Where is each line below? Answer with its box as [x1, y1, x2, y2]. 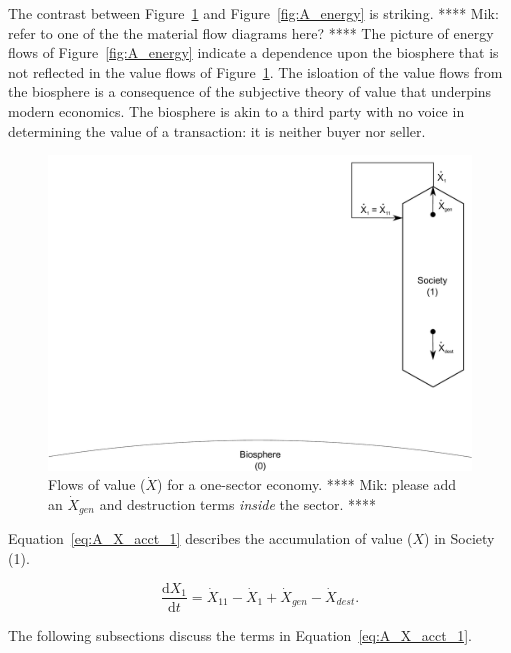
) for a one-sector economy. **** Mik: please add [157, 474, 456, 495]
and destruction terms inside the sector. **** [99, 493, 377, 514]
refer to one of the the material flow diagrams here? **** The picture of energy [8, 22, 494, 43]
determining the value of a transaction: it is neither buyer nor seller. [8, 120, 426, 141]
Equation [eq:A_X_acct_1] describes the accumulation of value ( [8, 528, 413, 549]
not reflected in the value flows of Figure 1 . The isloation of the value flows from [8, 61, 503, 82]
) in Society [424, 528, 495, 549]
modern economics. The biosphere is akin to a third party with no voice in [8, 100, 465, 121]
